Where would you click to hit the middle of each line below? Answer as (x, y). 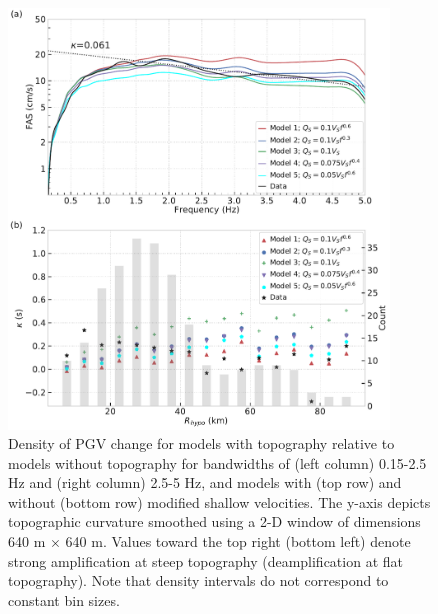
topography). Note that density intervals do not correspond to (198, 580)
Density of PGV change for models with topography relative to (201, 443)
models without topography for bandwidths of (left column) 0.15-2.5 (217, 462)
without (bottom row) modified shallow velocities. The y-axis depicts (219, 501)
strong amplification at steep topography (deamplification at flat (205, 560)
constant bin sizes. (64, 599)
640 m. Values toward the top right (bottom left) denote (238, 541)
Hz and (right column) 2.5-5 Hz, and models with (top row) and (205, 482)
